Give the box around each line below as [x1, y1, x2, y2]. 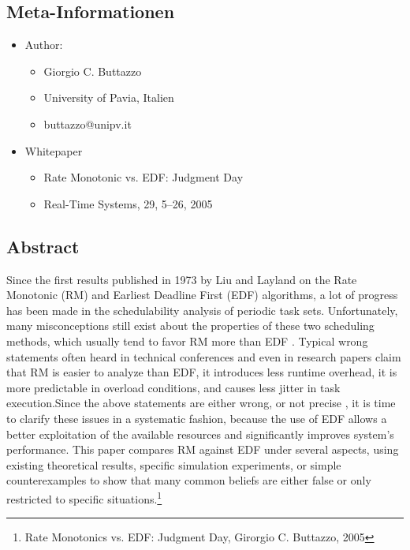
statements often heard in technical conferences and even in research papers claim [6, 348, 401, 365]
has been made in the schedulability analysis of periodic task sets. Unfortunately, [6, 301, 398, 318]
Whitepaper [24, 142, 83, 159]
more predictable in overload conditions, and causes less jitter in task [6, 379, 341, 395]
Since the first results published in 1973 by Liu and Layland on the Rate [6, 271, 357, 287]
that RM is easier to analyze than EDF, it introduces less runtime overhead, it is [6, 364, 397, 380]
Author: [24, 36, 63, 53]
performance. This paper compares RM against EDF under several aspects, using [6, 441, 399, 458]
